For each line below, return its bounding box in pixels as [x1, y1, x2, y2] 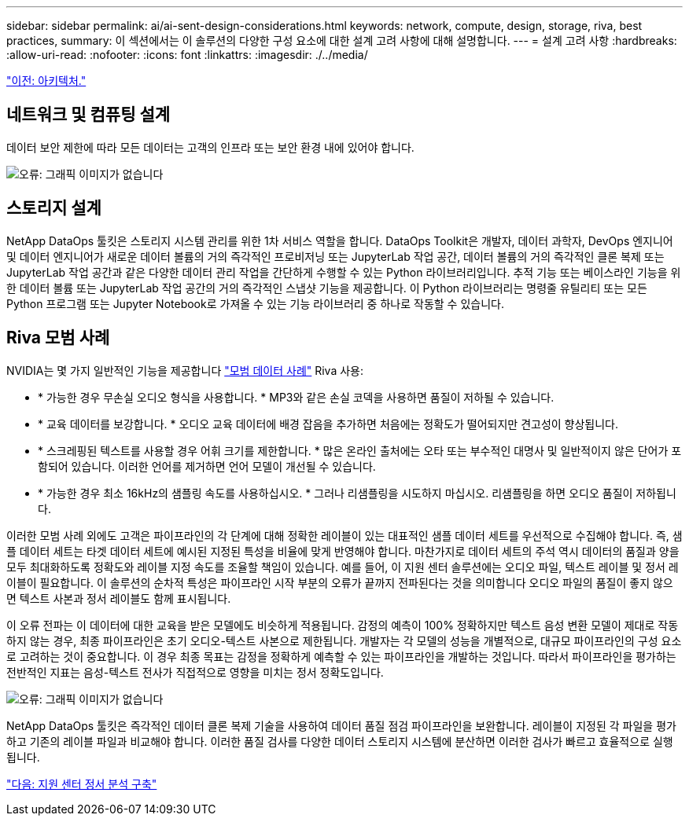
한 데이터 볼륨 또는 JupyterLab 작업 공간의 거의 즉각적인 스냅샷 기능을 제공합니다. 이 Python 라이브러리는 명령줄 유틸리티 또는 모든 [6, 281, 647, 295]
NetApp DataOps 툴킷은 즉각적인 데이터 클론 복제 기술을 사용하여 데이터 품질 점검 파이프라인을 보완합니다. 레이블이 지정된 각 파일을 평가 [6, 718, 676, 732]
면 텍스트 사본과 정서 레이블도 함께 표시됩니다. [6, 591, 231, 605]
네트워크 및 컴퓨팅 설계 [6, 105, 171, 125]
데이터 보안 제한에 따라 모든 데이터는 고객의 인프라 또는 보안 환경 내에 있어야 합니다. [6, 140, 415, 154]
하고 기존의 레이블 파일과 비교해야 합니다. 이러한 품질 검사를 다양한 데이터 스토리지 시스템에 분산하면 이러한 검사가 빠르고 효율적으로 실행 [6, 734, 673, 748]
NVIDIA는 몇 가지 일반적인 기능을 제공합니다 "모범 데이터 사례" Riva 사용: [6, 363, 364, 377]
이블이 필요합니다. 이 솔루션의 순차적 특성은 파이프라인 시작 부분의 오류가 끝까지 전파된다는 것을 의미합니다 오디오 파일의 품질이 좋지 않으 [6, 575, 673, 589]
